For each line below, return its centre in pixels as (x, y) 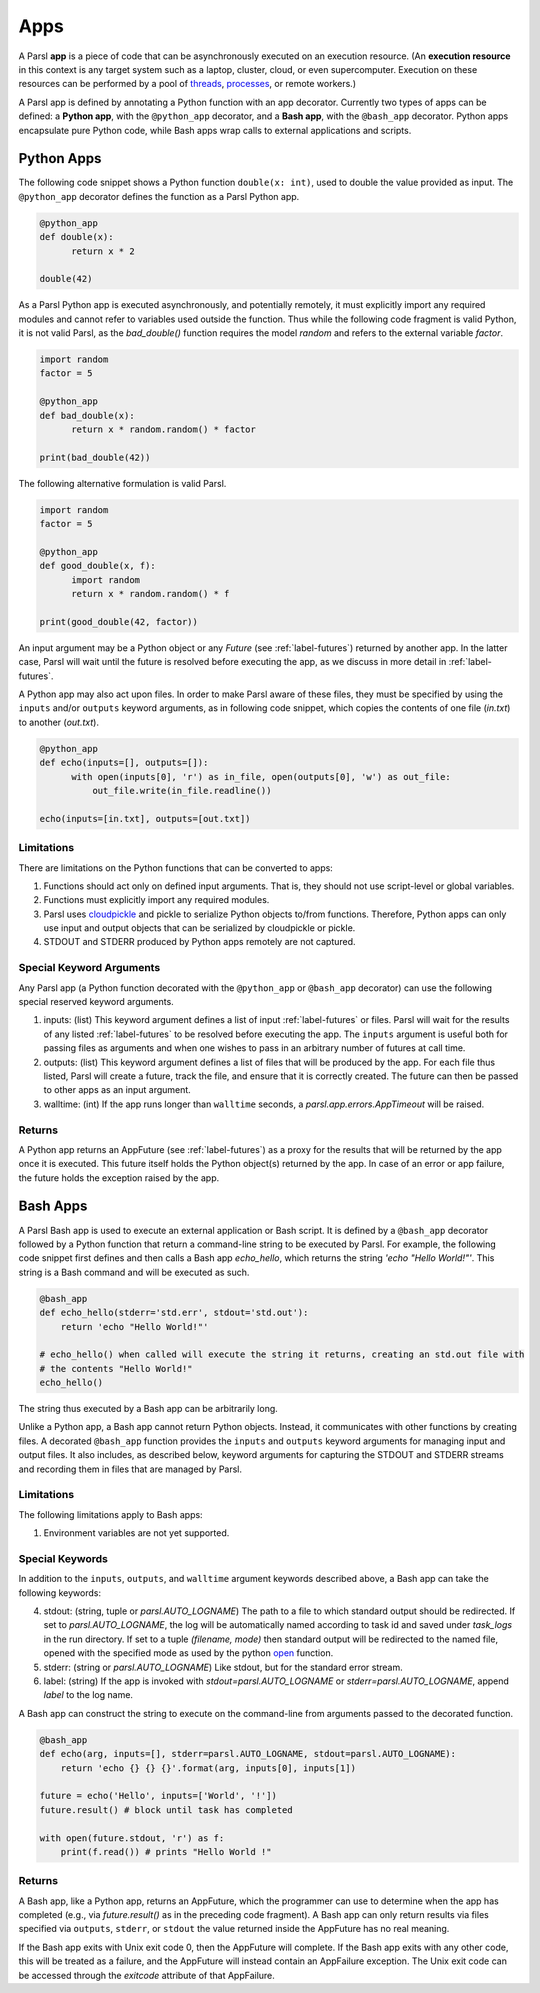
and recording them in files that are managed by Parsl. (130, 1469)
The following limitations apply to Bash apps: (111, 1514)
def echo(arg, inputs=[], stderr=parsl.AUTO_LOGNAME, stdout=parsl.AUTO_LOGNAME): (248, 1754)
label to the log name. (88, 1695)
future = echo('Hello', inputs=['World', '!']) (158, 1796)
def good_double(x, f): (98, 566)
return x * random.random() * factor (164, 429)
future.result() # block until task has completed (166, 1809)
